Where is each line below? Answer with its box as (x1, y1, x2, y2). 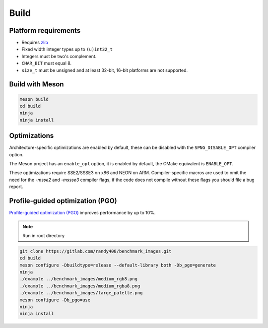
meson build (19, 96, 49, 102)
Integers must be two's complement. (21, 53, 97, 59)
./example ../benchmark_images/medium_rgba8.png (19, 283, 140, 289)
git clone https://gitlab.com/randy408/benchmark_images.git (19, 248, 172, 254)
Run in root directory (22, 232, 65, 238)
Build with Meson (9, 80, 64, 89)
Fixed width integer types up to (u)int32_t (21, 46, 113, 52)
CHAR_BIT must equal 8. (21, 60, 72, 66)
